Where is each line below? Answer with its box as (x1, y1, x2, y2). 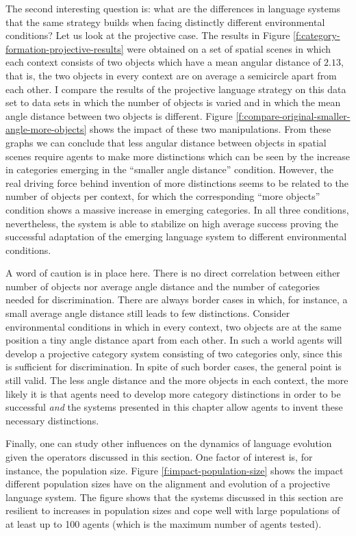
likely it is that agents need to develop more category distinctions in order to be (5, 386, 341, 400)
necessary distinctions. (5, 413, 99, 427)
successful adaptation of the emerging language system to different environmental (5, 229, 347, 244)
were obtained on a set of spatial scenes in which (127, 41, 331, 55)
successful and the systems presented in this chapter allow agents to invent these (5, 400, 343, 414)
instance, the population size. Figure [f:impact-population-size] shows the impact (5, 463, 344, 477)
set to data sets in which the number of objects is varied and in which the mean (5, 95, 341, 110)
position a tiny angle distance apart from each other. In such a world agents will (5, 333, 342, 347)
